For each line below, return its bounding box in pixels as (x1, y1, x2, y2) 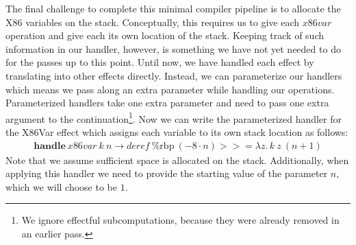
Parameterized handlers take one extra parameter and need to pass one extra (5, 95, 329, 110)
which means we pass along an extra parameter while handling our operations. (5, 82, 335, 96)
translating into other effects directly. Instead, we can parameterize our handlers (5, 68, 342, 82)
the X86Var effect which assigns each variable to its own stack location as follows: (5, 125, 348, 139)
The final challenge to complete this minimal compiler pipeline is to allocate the (5, 1, 341, 15)
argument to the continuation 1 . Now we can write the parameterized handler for (5, 109, 342, 126)
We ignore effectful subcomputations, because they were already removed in (21, 213, 340, 227)
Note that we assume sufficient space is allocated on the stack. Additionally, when (5, 152, 349, 167)
